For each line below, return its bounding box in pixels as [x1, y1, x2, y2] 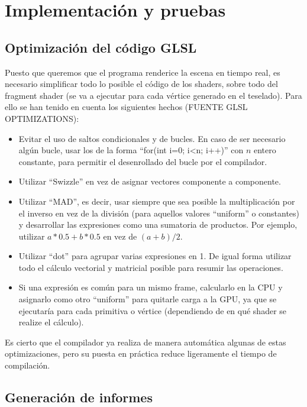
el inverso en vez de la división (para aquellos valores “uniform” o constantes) [18, 206, 300, 219]
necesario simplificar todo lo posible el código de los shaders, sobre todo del [5, 77, 278, 90]
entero [254, 144, 276, 156]
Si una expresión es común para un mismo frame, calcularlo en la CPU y [18, 281, 283, 293]
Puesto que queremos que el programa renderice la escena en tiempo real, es [5, 66, 280, 78]
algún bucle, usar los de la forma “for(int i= [18, 144, 179, 156]
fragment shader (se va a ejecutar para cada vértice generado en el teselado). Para [5, 89, 302, 101]
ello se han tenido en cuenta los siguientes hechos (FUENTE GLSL [5, 101, 248, 113]
